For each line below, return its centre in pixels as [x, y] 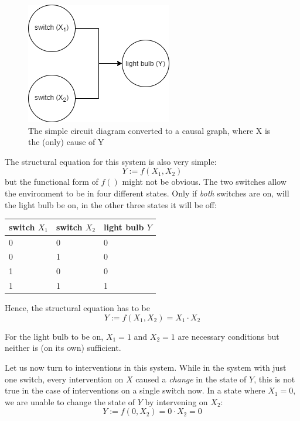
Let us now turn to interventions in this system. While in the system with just [146, 367]
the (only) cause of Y [66, 142]
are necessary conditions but [229, 336]
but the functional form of [52, 182]
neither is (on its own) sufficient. [63, 348]
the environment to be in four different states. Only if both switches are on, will [147, 193]
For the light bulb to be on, [54, 336]
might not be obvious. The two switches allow [204, 182]
